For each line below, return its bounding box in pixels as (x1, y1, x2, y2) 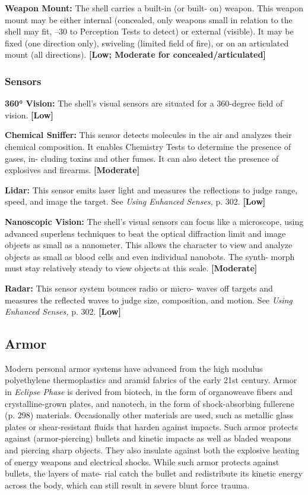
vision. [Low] (5, 108, 53, 121)
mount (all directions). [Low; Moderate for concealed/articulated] (5, 48, 266, 61)
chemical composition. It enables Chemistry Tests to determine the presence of (5, 140, 291, 152)
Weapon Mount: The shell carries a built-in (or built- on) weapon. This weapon (5, 2, 304, 14)
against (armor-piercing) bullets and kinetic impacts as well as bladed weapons (5, 432, 291, 444)
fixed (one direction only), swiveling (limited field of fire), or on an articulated (5, 36, 289, 49)
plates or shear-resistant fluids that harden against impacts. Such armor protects (5, 420, 299, 433)
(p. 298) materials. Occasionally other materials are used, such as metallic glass (5, 409, 294, 421)
